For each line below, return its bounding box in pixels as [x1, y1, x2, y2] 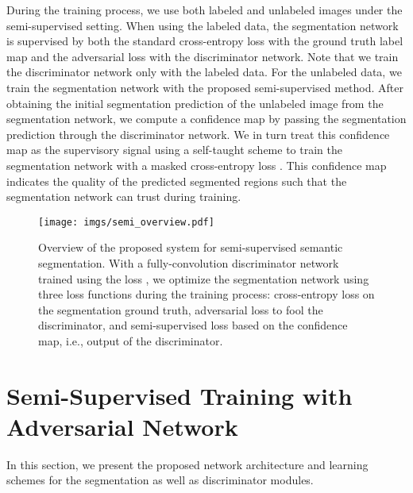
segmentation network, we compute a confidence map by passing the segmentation [6, 110, 407, 127]
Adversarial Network [6, 410, 238, 442]
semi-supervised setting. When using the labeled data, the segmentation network [6, 17, 399, 33]
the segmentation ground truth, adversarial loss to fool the [38, 301, 323, 318]
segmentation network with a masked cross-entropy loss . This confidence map [6, 156, 387, 173]
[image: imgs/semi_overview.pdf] [38, 216, 214, 228]
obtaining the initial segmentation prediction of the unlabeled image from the [6, 94, 384, 111]
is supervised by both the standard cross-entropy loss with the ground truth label [6, 33, 403, 49]
